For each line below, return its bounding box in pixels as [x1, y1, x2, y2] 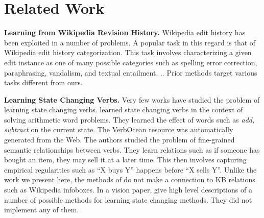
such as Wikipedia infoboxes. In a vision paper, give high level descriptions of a [4, 184, 252, 195]
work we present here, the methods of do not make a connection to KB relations [4, 174, 255, 185]
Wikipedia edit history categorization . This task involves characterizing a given [4, 47, 252, 58]
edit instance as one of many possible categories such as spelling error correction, [4, 57, 257, 67]
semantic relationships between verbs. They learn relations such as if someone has [4, 144, 260, 155]
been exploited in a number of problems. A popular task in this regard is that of [4, 37, 256, 47]
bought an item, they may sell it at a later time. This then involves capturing [4, 154, 247, 165]
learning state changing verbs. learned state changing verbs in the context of [4, 104, 243, 115]
